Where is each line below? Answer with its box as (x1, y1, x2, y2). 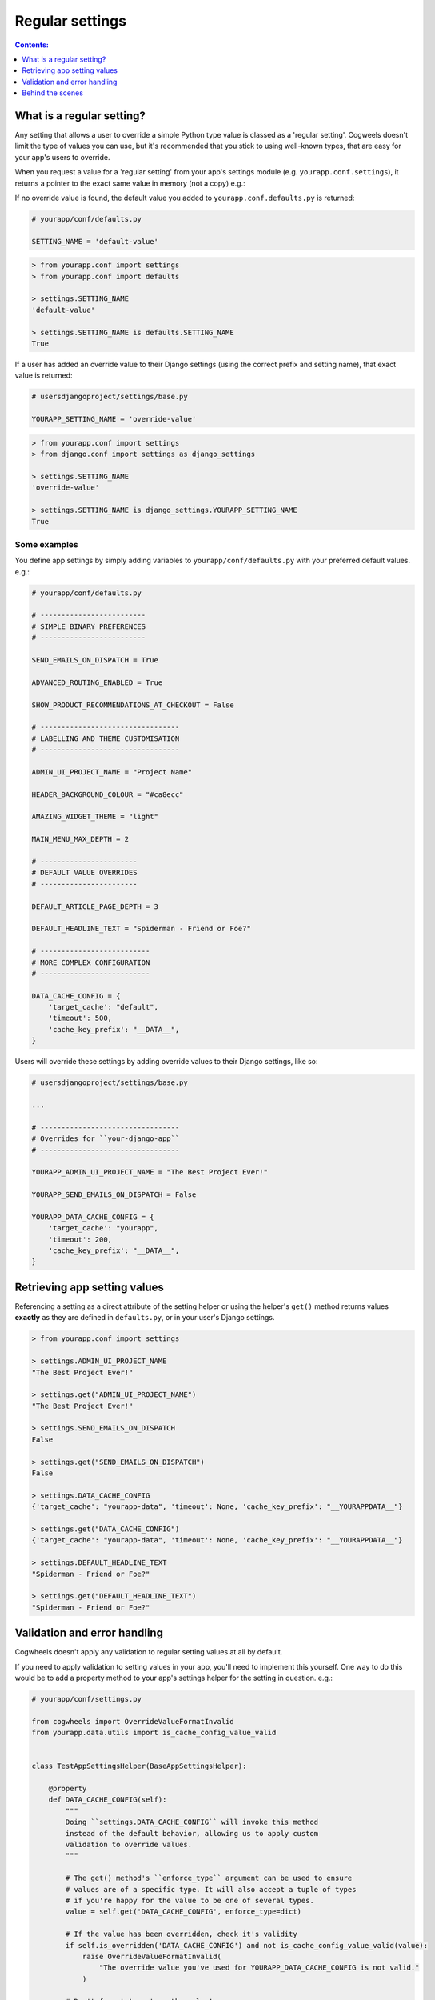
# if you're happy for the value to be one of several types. (65, 1896, 315, 1905)
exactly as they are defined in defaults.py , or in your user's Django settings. (14, 1313, 275, 1322)
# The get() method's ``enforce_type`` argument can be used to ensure (65, 1874, 353, 1883)
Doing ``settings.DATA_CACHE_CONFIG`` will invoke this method (65, 1818, 319, 1827)
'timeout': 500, (48, 1014, 112, 1023)
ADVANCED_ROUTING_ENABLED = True (31, 678, 163, 687)
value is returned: (14, 370, 73, 380)
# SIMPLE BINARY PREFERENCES (31, 622, 146, 631)
